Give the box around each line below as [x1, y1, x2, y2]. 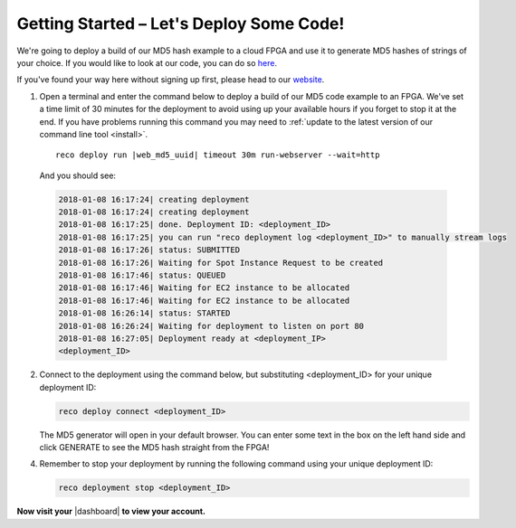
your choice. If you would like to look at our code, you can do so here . [16, 57, 278, 68]
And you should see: [39, 170, 117, 181]
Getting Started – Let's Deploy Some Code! [16, 14, 345, 33]
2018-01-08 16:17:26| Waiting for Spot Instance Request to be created [58, 258, 384, 268]
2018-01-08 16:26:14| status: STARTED [58, 308, 231, 318]
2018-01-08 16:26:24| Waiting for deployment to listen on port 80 [58, 321, 365, 331]
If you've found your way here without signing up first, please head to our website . [16, 74, 325, 85]
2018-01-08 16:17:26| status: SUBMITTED [58, 245, 240, 255]
